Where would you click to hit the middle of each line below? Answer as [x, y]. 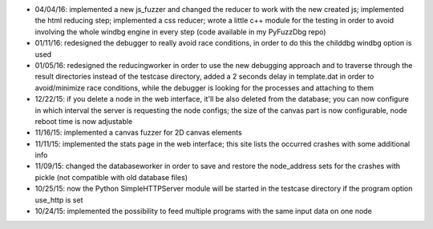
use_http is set [59, 199]
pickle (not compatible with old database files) [111, 177]
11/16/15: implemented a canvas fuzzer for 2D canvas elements [138, 133]
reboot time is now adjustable [84, 121]
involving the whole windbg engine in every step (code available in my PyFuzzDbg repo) [180, 31]
